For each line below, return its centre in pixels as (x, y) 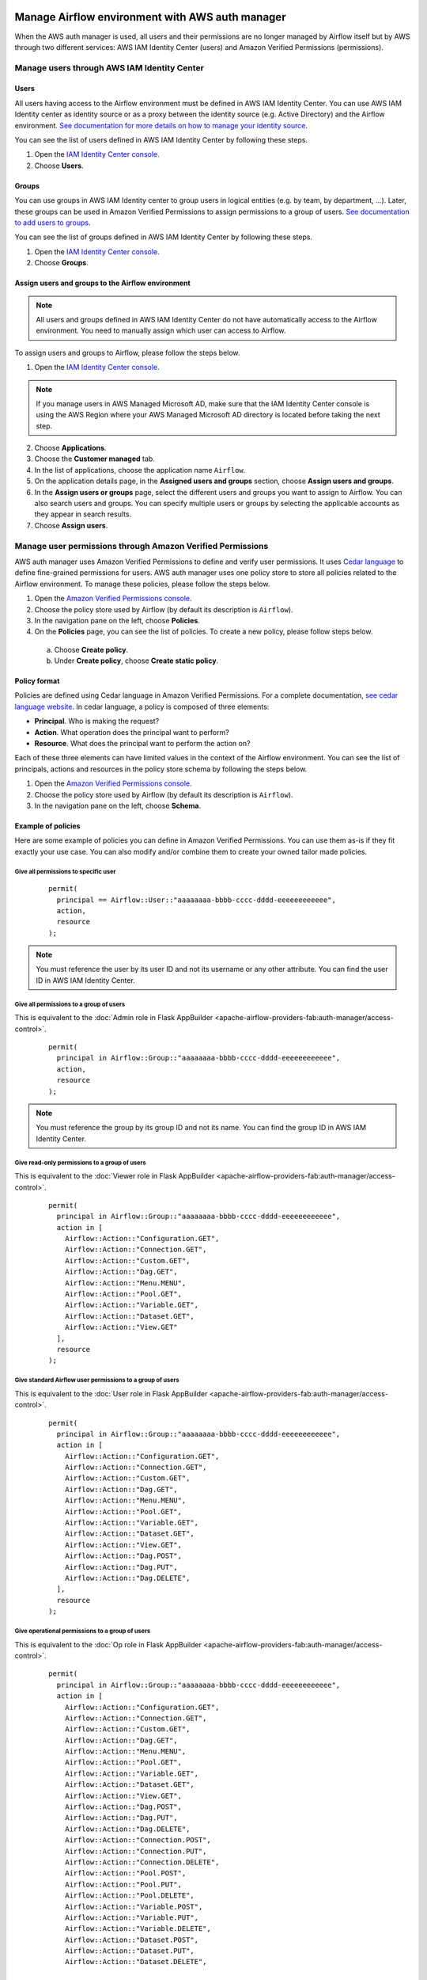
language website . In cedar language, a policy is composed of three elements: (142, 706)
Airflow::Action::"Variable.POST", (134, 1906)
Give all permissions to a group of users (70, 1004)
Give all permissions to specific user (65, 871)
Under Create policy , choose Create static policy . (136, 661)
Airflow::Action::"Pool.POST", (125, 1873)
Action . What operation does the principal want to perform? (132, 732)
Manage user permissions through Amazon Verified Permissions (142, 546)
